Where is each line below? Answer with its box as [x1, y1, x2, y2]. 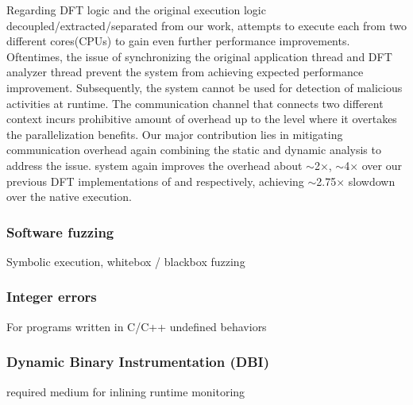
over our [361, 156, 403, 173]
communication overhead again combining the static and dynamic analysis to [6, 141, 381, 158]
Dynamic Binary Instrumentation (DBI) [6, 352, 270, 372]
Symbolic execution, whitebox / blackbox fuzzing [6, 253, 245, 269]
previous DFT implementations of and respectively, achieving [6, 172, 304, 189]
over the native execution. [6, 188, 132, 205]
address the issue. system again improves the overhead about [6, 156, 303, 173]
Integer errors [6, 287, 97, 307]
